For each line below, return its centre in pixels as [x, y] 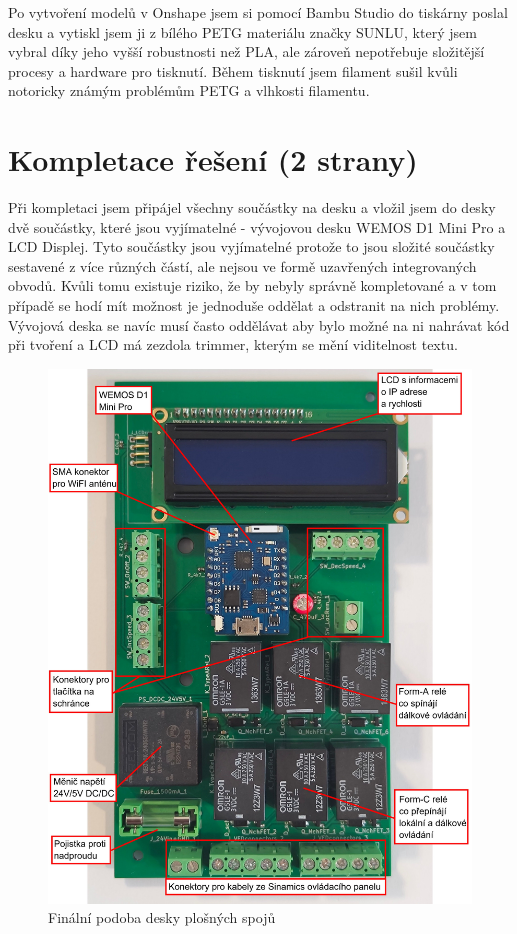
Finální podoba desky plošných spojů [162, 917]
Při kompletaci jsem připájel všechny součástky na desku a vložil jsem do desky [252, 207]
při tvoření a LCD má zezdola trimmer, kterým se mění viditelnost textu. [233, 344]
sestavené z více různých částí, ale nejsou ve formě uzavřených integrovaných [242, 265]
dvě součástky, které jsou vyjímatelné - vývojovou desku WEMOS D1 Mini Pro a [257, 226]
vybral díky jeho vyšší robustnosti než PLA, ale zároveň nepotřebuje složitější [246, 51]
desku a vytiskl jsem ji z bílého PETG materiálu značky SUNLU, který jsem [242, 31]
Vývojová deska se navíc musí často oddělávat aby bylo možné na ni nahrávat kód [259, 324]
